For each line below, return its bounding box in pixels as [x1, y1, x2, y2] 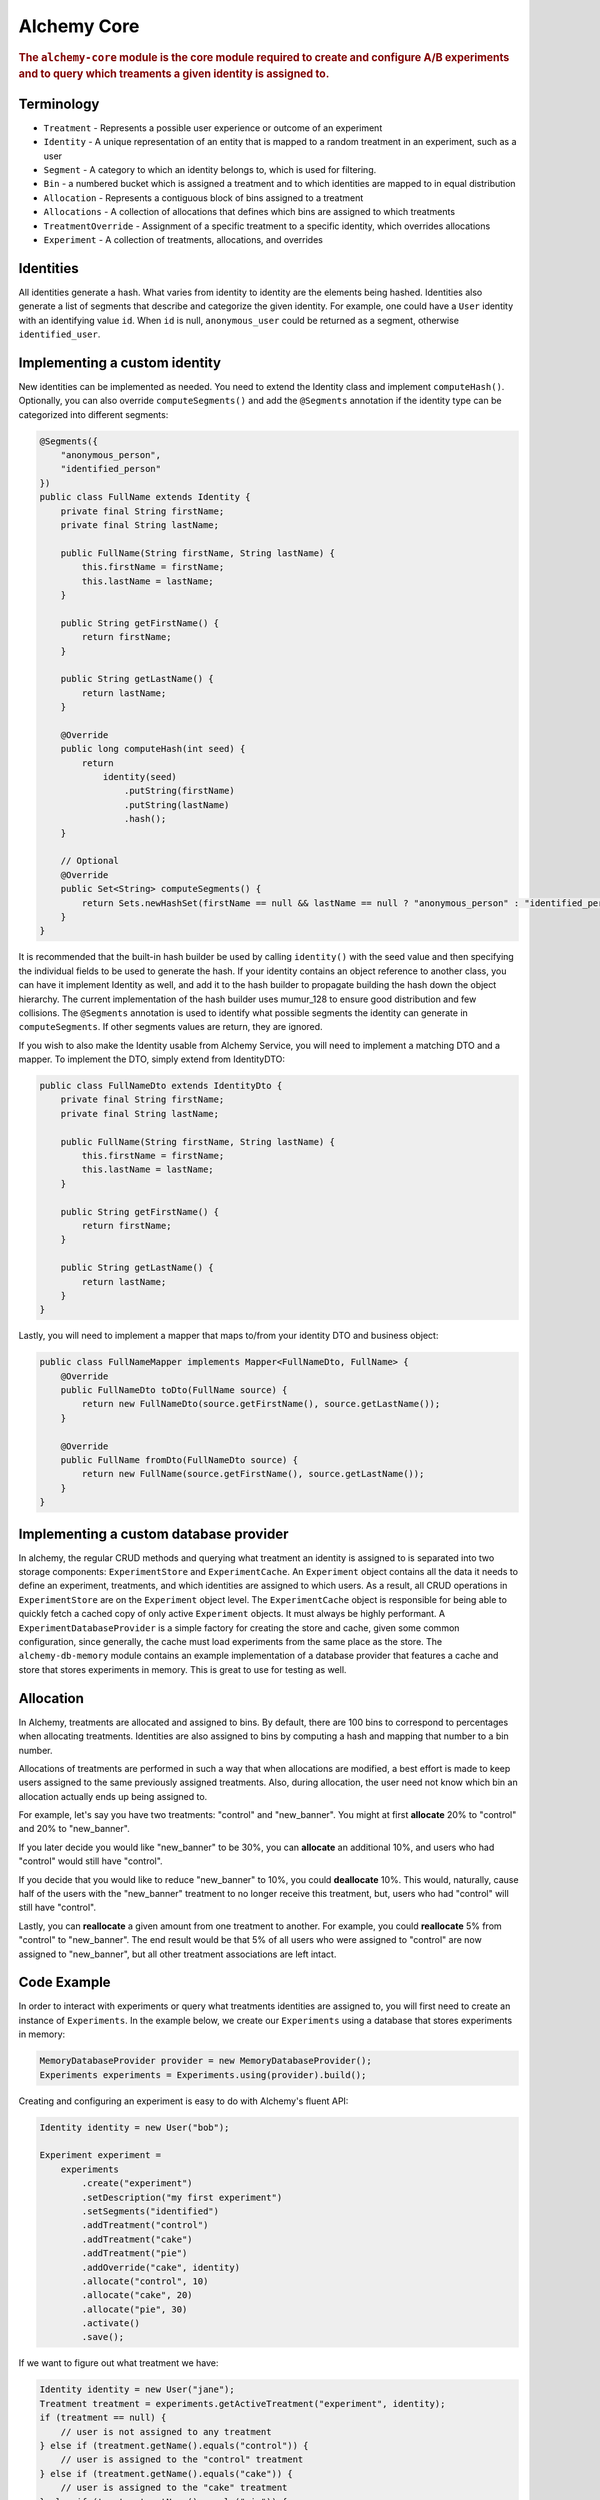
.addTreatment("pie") [81, 2248, 188, 2259]
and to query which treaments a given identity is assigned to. [18, 67, 330, 81]
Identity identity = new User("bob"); [39, 2121, 230, 2133]
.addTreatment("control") [81, 2220, 209, 2231]
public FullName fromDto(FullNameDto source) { [60, 1455, 299, 1466]
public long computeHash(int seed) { [60, 743, 246, 755]
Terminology [18, 95, 100, 112]
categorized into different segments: [18, 408, 169, 420]
